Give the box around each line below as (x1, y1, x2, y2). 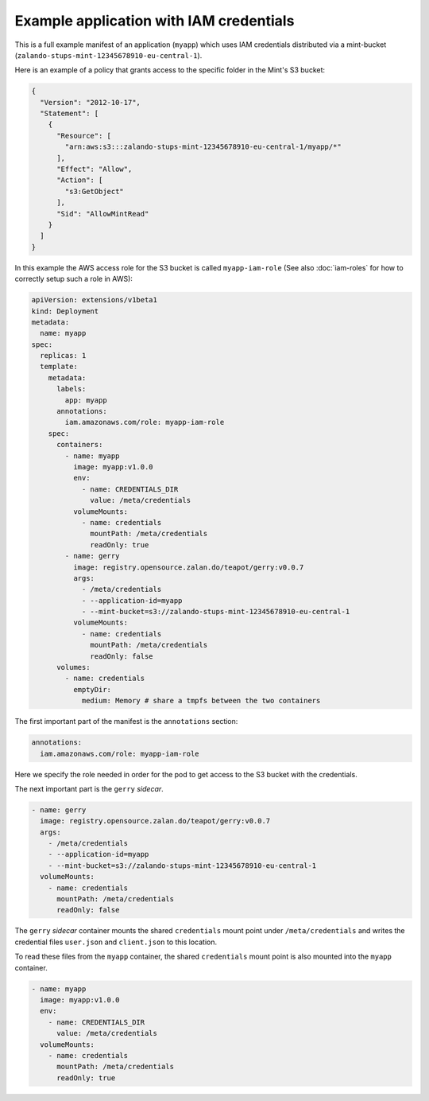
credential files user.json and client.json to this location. (14, 937, 218, 947)
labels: (56, 384, 87, 394)
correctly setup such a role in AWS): (14, 274, 133, 284)
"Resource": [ (56, 131, 111, 140)
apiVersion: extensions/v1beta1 (31, 295, 158, 305)
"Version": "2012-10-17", (40, 98, 141, 107)
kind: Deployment (31, 306, 99, 316)
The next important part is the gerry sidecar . (14, 784, 164, 793)
